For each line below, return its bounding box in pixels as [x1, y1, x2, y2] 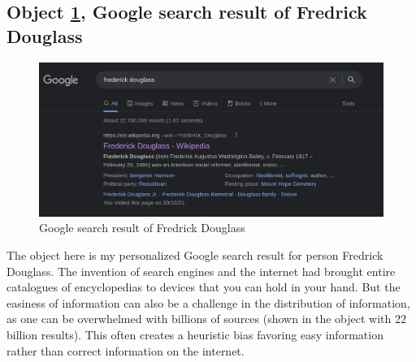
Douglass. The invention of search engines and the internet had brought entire [6, 262, 396, 279]
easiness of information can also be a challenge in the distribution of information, [6, 294, 410, 311]
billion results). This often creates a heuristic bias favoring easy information [6, 325, 383, 343]
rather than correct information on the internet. [6, 342, 245, 359]
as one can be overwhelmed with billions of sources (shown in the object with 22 [6, 310, 406, 327]
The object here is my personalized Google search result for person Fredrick [6, 247, 383, 264]
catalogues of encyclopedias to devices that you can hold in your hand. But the [6, 278, 401, 295]
